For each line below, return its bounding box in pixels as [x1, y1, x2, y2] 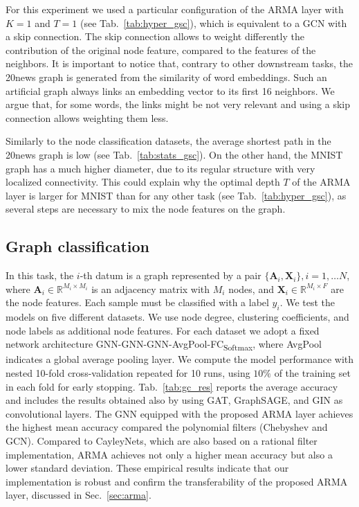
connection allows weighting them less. [6, 110, 169, 125]
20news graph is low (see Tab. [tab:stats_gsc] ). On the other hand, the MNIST [6, 147, 343, 161]
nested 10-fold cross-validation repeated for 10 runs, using [6, 366, 250, 380]
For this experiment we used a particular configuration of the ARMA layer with [6, 2, 344, 16]
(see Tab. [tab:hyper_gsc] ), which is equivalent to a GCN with [80, 15, 347, 30]
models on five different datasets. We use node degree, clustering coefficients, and [6, 310, 349, 324]
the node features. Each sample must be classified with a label [6, 295, 269, 310]
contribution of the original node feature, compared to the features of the [6, 42, 316, 57]
